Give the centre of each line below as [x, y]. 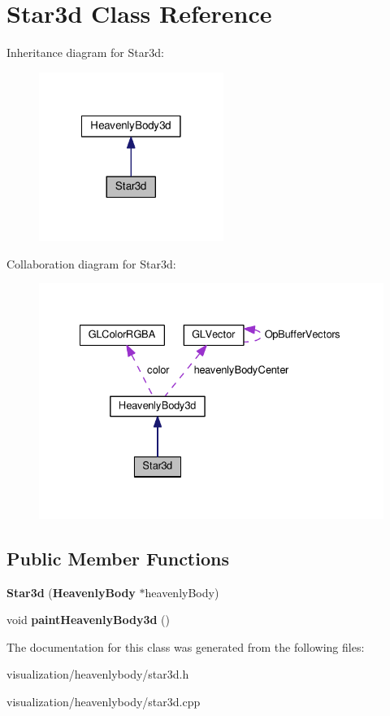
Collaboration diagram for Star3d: [91, 263]
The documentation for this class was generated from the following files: [186, 646]
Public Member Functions [118, 558]
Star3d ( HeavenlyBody [71, 592]
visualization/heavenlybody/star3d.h [98, 674]
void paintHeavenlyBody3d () [88, 620]
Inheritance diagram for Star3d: [85, 52]
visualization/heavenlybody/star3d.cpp [104, 701]
